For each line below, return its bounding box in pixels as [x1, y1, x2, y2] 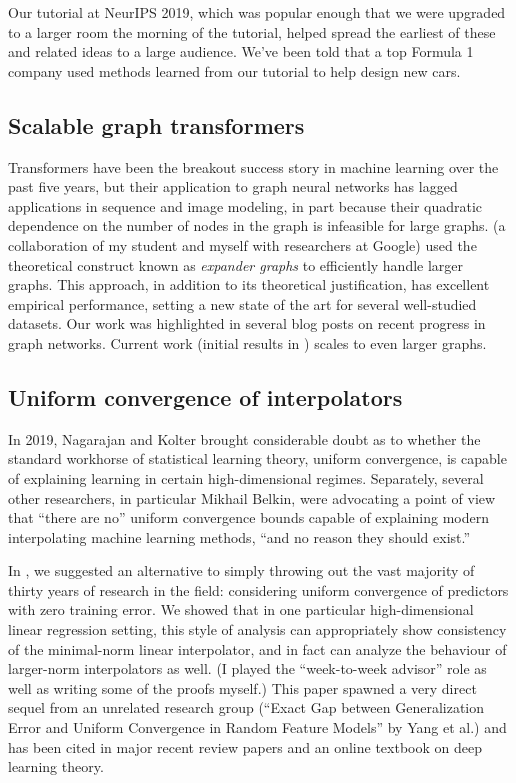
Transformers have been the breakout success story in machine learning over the [8, 156, 499, 177]
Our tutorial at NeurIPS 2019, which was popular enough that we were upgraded [8, 2, 506, 22]
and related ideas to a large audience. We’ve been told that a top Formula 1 [8, 41, 474, 62]
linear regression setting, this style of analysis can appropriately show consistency [8, 619, 507, 640]
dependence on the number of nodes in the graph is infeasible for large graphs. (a [8, 215, 506, 236]
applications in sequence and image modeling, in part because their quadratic [8, 195, 483, 216]
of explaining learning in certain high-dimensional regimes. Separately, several [8, 467, 484, 488]
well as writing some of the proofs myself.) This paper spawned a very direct [8, 677, 477, 698]
